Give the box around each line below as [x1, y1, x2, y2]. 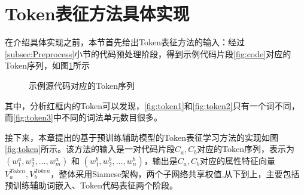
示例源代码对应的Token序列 [29, 79, 135, 91]
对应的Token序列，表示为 [197, 143, 295, 155]
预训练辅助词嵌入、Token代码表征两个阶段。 [5, 179, 178, 191]
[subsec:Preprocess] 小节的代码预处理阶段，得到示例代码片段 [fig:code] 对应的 [5, 47, 291, 60]
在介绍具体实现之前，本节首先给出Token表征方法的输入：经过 [5, 36, 245, 48]
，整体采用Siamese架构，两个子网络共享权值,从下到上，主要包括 [50, 167, 300, 179]
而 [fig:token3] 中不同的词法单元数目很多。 [5, 111, 162, 123]
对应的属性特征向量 [199, 154, 275, 166]
